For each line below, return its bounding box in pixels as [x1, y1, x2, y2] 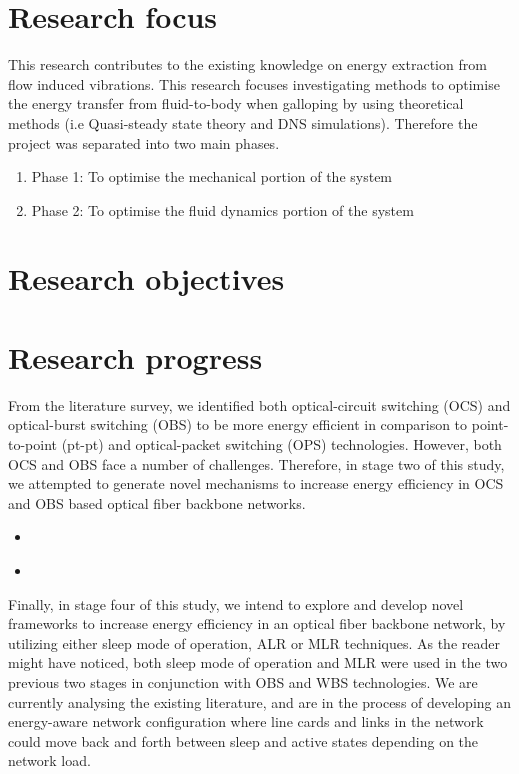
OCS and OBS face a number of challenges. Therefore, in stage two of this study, [8, 453, 505, 474]
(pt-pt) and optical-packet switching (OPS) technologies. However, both [61, 433, 502, 454]
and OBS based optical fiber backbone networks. [8, 492, 306, 513]
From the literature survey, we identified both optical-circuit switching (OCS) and [8, 394, 511, 415]
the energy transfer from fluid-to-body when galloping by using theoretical [8, 93, 464, 114]
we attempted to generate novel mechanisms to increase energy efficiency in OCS [8, 473, 504, 494]
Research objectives [8, 258, 285, 299]
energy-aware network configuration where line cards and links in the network [8, 711, 484, 732]
